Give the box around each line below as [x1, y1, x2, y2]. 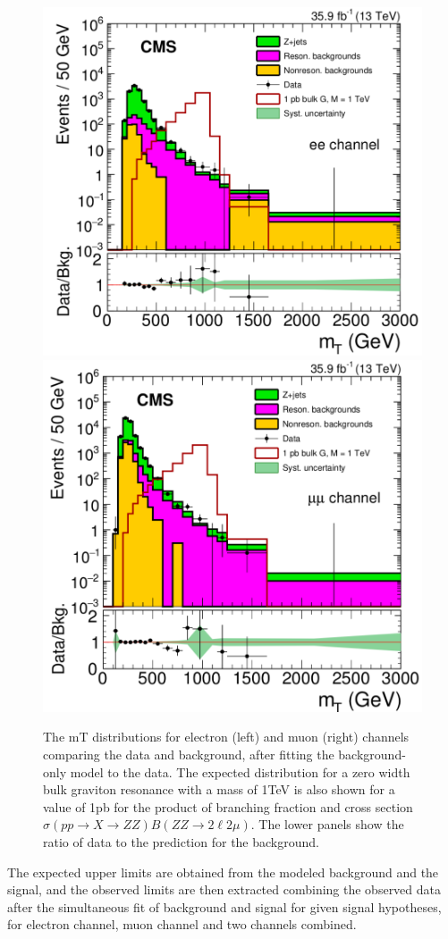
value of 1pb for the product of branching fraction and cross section [43, 797, 413, 816]
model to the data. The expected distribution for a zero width [70, 762, 410, 781]
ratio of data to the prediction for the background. [43, 832, 319, 851]
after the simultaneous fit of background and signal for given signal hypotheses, [7, 897, 442, 916]
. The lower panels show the [250, 815, 404, 834]
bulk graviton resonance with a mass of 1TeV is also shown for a [43, 780, 395, 799]
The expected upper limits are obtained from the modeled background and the [7, 862, 439, 881]
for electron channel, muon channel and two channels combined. [7, 915, 357, 934]
